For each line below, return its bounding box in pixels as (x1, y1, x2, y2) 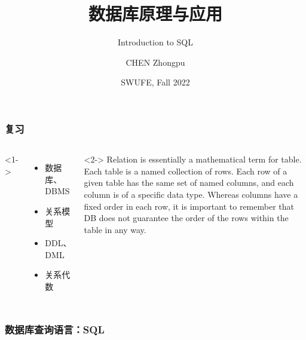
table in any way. (84, 223, 146, 235)
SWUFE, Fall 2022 (121, 76, 190, 88)
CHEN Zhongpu (126, 56, 185, 68)
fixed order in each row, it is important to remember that (84, 200, 294, 212)
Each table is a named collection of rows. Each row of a (84, 164, 287, 177)
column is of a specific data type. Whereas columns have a (84, 188, 298, 200)
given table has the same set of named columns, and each (84, 176, 294, 189)
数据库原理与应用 (88, 1, 222, 26)
